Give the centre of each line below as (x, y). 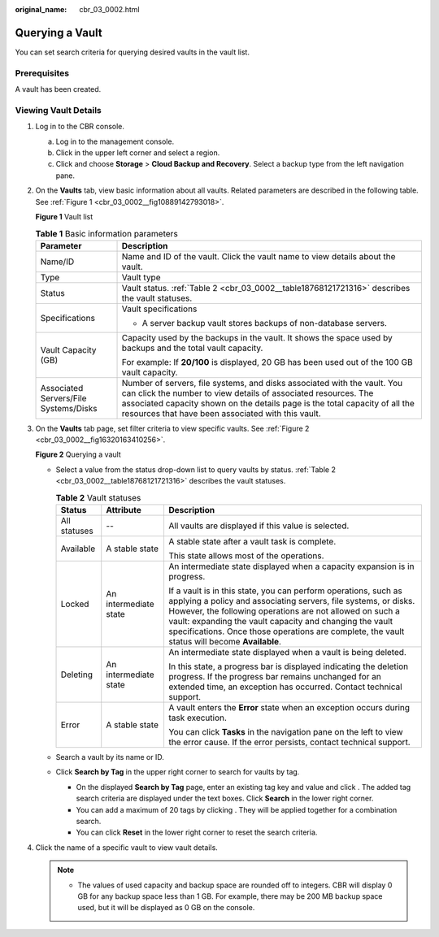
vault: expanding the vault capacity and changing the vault (281, 622)
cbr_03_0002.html (109, 9)
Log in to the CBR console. (80, 127)
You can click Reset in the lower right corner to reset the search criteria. (197, 832)
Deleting (77, 675)
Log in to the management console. (115, 141)
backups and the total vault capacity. (192, 348)
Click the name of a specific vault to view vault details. (127, 847)
